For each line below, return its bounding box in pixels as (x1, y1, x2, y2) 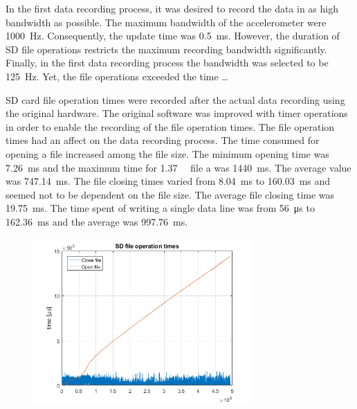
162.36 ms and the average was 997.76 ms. (6, 214, 188, 228)
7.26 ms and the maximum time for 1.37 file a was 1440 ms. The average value (6, 160, 351, 174)
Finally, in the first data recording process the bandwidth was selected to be (6, 55, 329, 70)
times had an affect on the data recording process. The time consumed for (6, 133, 320, 147)
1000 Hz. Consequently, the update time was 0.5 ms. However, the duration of (6, 28, 340, 43)
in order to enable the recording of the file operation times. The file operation (6, 119, 335, 134)
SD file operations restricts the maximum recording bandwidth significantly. (6, 42, 327, 56)
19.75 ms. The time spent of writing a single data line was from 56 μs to (6, 201, 315, 215)
